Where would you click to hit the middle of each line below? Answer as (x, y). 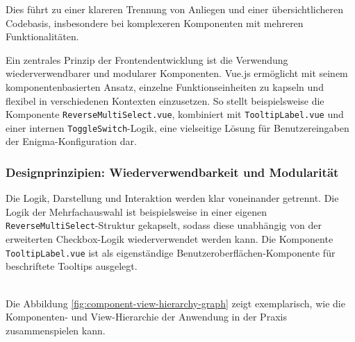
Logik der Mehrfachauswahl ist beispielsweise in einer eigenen (136, 211)
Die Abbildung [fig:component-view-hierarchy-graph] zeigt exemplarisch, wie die (175, 303)
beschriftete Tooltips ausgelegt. (72, 266)
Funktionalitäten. (42, 36)
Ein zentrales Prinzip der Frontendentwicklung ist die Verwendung (147, 59)
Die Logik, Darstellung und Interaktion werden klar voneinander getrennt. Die (172, 198)
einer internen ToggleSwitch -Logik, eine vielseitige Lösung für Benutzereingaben (177, 127)
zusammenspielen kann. (56, 330)
